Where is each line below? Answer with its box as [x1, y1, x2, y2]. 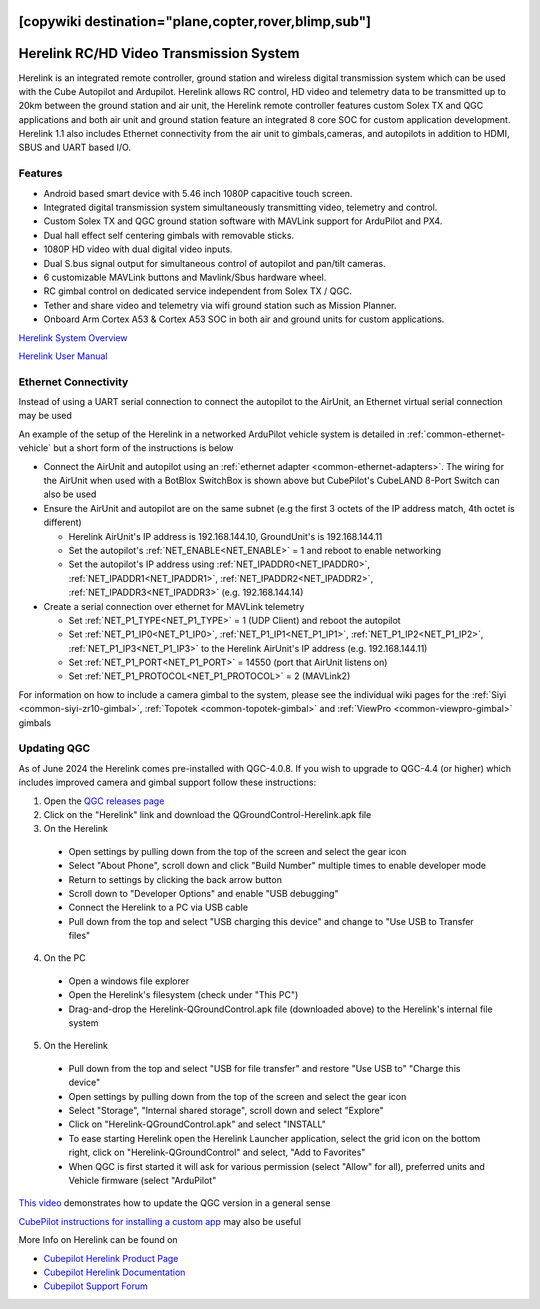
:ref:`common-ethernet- [406, 428, 506, 440]
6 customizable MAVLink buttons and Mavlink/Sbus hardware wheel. [43, 271, 327, 283]
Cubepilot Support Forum [43, 1280, 149, 1292]
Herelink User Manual [18, 350, 108, 362]
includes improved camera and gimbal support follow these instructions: [18, 776, 317, 789]
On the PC [43, 952, 87, 964]
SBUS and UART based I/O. [18, 141, 132, 154]
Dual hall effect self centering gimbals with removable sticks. [43, 229, 295, 241]
